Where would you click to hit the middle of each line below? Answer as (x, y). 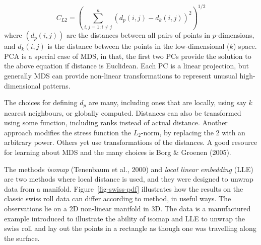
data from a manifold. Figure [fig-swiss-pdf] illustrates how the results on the (124, 188)
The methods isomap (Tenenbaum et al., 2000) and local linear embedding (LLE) (129, 169)
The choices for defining (41, 102)
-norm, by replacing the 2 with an (193, 132)
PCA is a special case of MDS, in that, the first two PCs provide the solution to (128, 56)
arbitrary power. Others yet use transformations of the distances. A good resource (131, 142)
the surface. (22, 238)
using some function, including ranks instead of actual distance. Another (116, 122)
